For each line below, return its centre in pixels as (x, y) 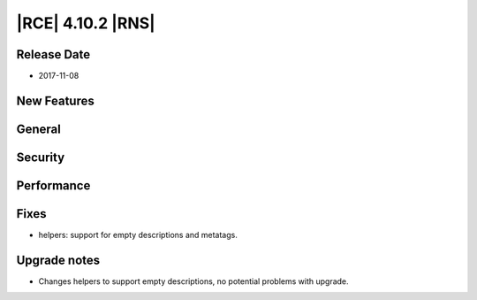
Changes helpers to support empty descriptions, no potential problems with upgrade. (193, 281)
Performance (53, 185)
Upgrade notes (58, 260)
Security (41, 157)
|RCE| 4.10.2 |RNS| (86, 23)
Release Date (53, 54)
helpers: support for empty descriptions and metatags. (138, 235)
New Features (55, 100)
